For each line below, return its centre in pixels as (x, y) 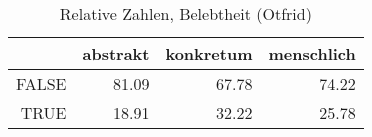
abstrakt (116, 53)
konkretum (209, 53)
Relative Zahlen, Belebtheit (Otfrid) (185, 13)
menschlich (312, 53)
